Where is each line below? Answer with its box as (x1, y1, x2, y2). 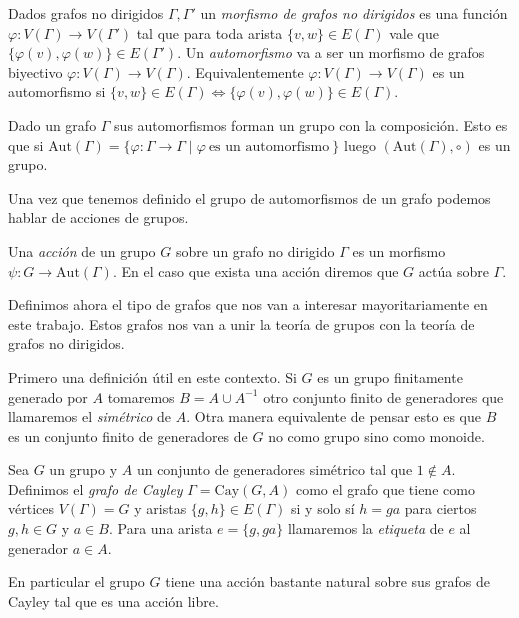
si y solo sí (291, 498, 355, 519)
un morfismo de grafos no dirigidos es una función (200, 3, 508, 23)
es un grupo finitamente (317, 366, 463, 387)
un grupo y (49, 459, 118, 480)
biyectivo (8, 61, 63, 82)
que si (8, 134, 44, 155)
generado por (8, 386, 88, 407)
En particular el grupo (8, 571, 145, 592)
